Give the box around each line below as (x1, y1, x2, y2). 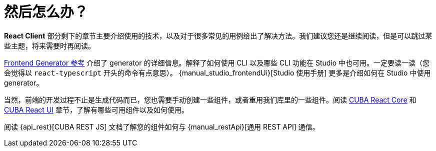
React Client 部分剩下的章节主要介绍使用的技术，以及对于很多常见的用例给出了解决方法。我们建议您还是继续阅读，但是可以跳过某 (4, 31, 432, 40)
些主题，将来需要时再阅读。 (4, 41, 95, 50)
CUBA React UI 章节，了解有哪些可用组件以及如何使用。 (4, 105, 188, 114)
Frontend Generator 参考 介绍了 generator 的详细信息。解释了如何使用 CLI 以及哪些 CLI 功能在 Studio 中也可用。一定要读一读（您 (4, 58, 430, 67)
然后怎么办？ (4, 3, 88, 20)
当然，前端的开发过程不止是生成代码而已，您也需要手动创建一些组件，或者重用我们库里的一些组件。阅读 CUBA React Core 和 (4, 95, 416, 104)
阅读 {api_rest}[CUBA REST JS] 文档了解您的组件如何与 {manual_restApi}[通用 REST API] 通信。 (4, 122, 319, 131)
